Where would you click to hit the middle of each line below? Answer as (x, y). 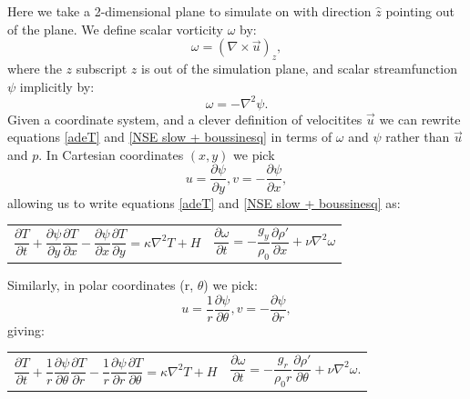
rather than (418, 137)
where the (35, 68)
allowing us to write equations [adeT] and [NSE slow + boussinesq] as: (204, 202)
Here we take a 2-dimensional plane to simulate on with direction (189, 11)
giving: (26, 329)
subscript (102, 68)
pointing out (420, 11)
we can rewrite (420, 119)
